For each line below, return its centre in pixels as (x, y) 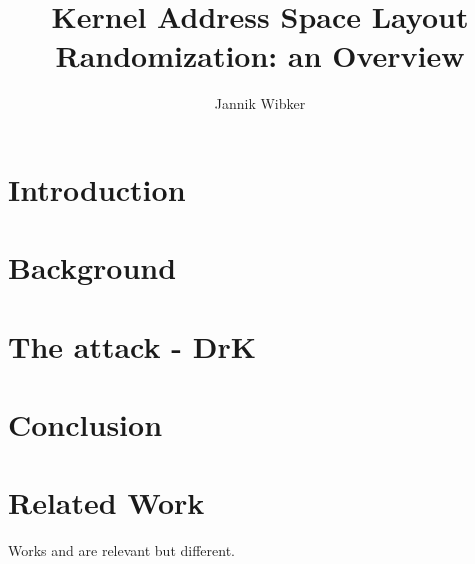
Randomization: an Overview (260, 55)
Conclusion (85, 424)
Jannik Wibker (260, 103)
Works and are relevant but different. (121, 550)
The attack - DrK (132, 345)
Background (92, 267)
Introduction (97, 188)
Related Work (106, 502)
